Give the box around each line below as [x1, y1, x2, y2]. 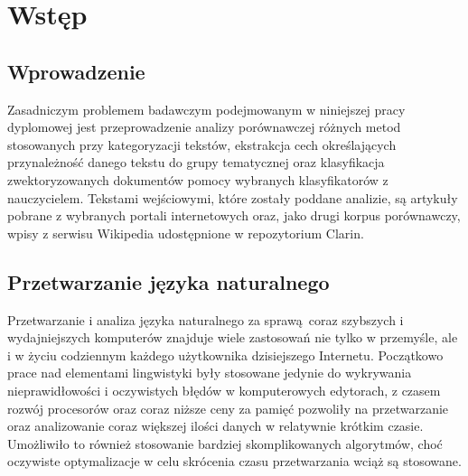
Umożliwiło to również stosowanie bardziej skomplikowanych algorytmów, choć [7, 434, 443, 453]
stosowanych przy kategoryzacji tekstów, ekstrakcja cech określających [7, 135, 397, 154]
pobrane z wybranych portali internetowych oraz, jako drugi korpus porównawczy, [7, 206, 461, 225]
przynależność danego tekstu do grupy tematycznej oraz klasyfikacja [7, 153, 385, 172]
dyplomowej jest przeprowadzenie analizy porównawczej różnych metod [7, 117, 401, 136]
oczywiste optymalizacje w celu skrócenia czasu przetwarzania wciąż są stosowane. [7, 452, 462, 471]
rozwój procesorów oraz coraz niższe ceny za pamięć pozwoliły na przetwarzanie [7, 398, 449, 417]
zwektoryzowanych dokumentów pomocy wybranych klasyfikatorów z [7, 170, 388, 189]
